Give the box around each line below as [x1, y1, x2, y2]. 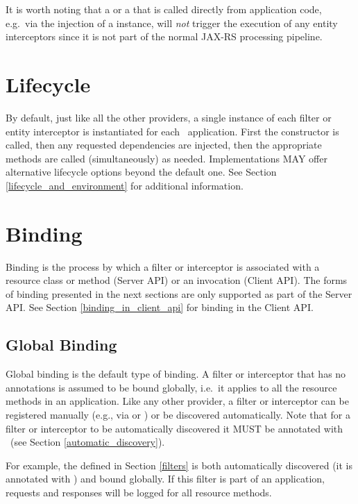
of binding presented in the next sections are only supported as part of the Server [6, 286, 352, 301]
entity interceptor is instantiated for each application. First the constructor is [6, 124, 339, 138]
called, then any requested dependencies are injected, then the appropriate [6, 137, 322, 152]
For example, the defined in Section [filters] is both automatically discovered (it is [6, 457, 352, 472]
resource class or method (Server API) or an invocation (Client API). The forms [6, 273, 348, 287]
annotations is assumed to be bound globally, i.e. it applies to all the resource [6, 380, 337, 394]
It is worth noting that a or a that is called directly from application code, [6, 2, 322, 16]
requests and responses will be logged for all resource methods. [6, 485, 272, 499]
